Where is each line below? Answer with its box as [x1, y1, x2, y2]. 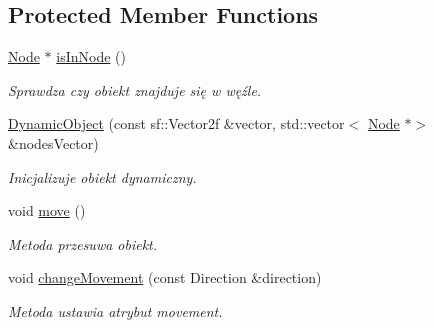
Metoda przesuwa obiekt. [8, 233, 158, 254]
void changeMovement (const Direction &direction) [8, 267, 322, 288]
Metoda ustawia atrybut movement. [8, 300, 223, 321]
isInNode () [56, 46, 126, 67]
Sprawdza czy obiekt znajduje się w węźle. [8, 79, 262, 100]
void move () [8, 200, 86, 221]
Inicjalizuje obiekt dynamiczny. [8, 166, 197, 187]
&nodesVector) [8, 132, 99, 153]
